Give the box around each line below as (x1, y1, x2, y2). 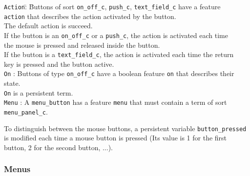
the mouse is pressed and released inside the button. (4, 39, 160, 50)
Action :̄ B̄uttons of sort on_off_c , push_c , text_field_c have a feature (4, 1, 221, 11)
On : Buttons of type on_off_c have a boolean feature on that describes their (4, 68, 234, 78)
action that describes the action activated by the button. (4, 11, 176, 21)
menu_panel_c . (4, 106, 48, 117)
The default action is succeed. (4, 20, 93, 31)
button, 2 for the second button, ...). (4, 142, 113, 152)
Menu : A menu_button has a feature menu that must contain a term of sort (4, 97, 227, 107)
